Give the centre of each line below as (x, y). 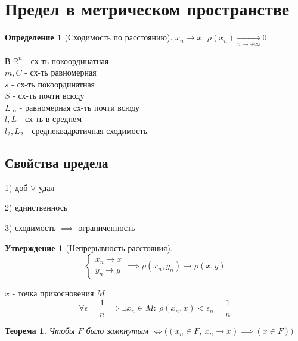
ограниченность (107, 228)
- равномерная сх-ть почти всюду (79, 107)
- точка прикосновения (53, 293)
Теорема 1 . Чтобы (40, 330)
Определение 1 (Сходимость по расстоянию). (89, 37)
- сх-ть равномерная (60, 72)
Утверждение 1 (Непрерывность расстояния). (89, 247)
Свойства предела (57, 163)
